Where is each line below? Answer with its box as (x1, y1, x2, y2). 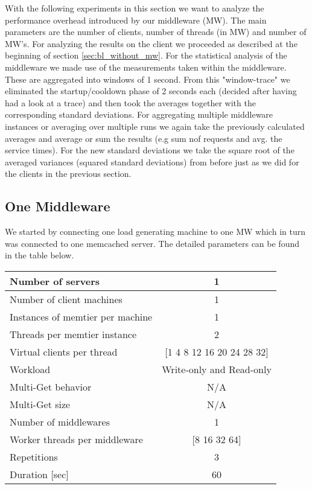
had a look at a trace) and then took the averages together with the (5, 96, 256, 109)
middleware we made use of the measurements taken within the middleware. (5, 60, 287, 73)
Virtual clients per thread (10, 344, 118, 359)
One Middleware (5, 197, 110, 216)
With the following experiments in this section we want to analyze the (5, 2, 264, 14)
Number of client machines (10, 292, 123, 306)
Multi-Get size (10, 397, 71, 411)
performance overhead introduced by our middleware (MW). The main (5, 13, 267, 26)
